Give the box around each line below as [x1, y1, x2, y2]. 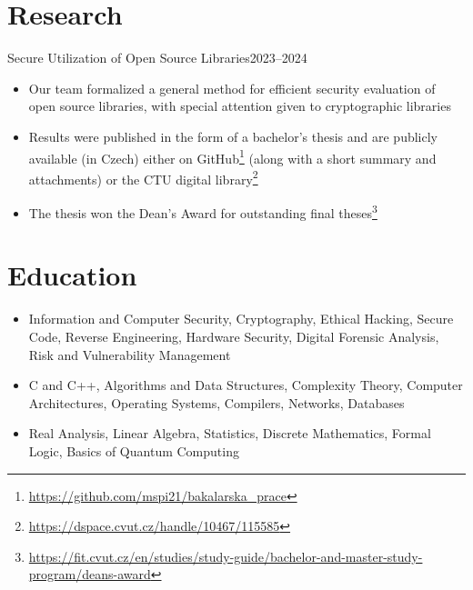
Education [7, 256, 137, 294]
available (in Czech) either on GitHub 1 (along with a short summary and [28, 145, 437, 167]
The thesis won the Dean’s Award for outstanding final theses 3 [28, 201, 377, 222]
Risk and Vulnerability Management [28, 345, 231, 364]
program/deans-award [28, 565, 151, 584]
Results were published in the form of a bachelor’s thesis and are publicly [28, 126, 438, 145]
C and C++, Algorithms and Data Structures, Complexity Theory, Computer [28, 375, 463, 395]
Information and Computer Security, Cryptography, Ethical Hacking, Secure [28, 309, 454, 328]
